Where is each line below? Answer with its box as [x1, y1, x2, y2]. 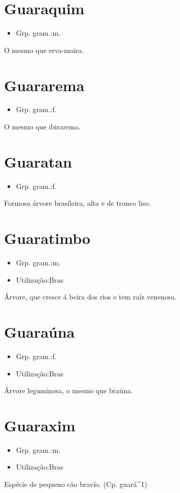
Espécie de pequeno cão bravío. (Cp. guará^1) [4, 479, 148, 489]
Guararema [4, 74, 85, 95]
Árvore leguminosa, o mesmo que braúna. [4, 385, 133, 396]
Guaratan [4, 151, 72, 172]
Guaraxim [4, 415, 76, 435]
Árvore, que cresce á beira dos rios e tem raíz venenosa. [4, 291, 176, 302]
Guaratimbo [4, 228, 91, 249]
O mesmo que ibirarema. [4, 121, 81, 132]
